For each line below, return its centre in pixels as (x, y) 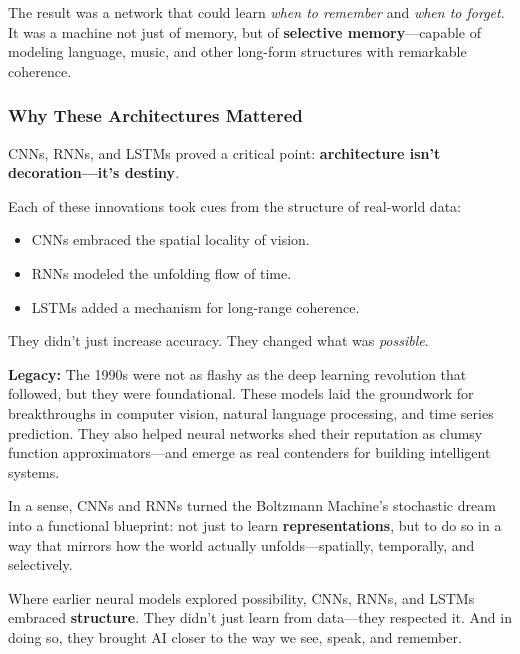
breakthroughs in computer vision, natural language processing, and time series (251, 412)
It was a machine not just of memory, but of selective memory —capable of (244, 31)
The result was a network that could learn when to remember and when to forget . (256, 12)
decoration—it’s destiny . (94, 172)
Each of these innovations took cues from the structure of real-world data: (234, 205)
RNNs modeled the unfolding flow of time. (161, 272)
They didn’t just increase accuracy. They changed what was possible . (218, 340)
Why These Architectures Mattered (155, 115)
